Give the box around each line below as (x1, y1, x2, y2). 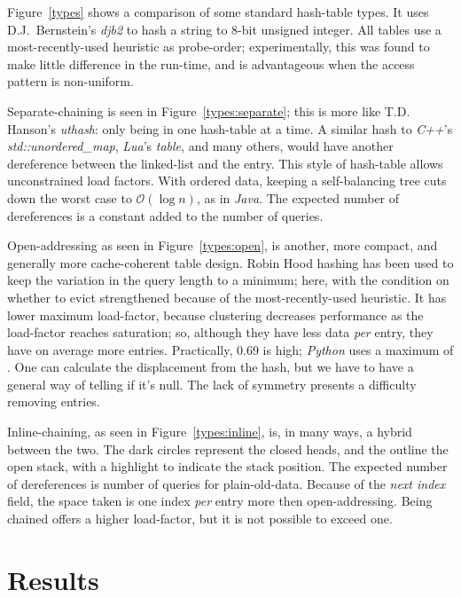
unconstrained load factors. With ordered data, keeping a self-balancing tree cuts (7, 171, 447, 190)
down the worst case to (7, 188, 132, 207)
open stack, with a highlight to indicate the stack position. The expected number (7, 457, 448, 476)
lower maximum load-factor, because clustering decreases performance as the (7, 305, 424, 324)
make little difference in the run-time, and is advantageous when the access (7, 54, 415, 73)
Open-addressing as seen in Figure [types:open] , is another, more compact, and (7, 236, 438, 255)
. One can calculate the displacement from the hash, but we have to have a (7, 358, 414, 376)
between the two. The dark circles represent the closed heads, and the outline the (7, 439, 449, 458)
